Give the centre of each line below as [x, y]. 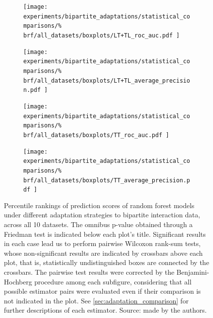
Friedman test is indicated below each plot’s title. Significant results [105, 234]
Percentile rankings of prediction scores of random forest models [99, 205]
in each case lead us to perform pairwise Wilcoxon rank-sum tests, [102, 243]
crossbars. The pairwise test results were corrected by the [89, 272]
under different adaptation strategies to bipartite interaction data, [102, 215]
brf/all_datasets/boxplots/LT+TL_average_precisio [107, 80]
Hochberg [18, 281]
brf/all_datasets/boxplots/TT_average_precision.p [107, 180]
